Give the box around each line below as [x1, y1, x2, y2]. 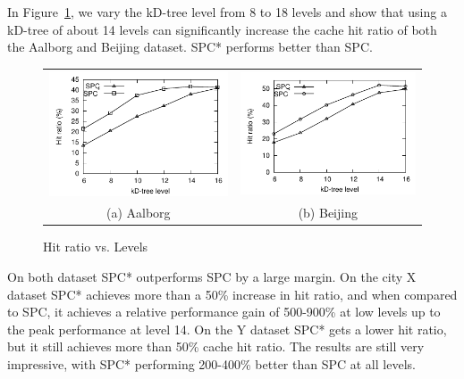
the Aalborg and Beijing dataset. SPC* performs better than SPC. [7, 37, 373, 56]
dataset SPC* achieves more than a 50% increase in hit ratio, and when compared [7, 284, 458, 303]
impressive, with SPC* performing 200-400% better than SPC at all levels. [7, 355, 416, 374]
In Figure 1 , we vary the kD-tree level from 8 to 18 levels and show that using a [7, 3, 447, 21]
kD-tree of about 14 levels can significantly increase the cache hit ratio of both [7, 20, 437, 38]
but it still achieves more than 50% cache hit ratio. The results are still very [7, 337, 425, 356]
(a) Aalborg [106, 203, 171, 222]
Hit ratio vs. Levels [43, 237, 148, 256]
